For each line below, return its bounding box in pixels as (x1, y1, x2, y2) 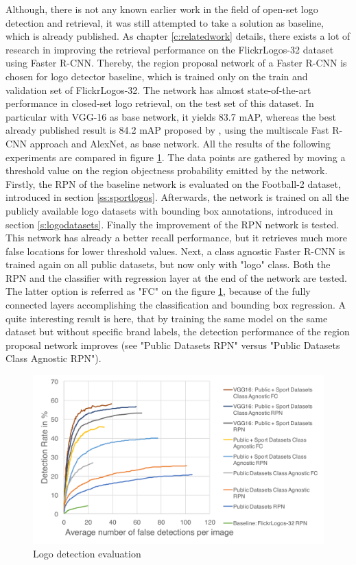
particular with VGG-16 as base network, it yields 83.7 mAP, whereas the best (5, 109, 336, 123)
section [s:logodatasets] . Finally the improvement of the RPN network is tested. (5, 217, 340, 231)
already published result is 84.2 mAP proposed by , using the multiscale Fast (5, 123, 329, 137)
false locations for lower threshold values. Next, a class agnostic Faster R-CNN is (5, 243, 346, 258)
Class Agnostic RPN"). (5, 351, 102, 365)
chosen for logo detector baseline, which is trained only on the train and (5, 69, 308, 83)
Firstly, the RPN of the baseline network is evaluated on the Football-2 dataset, (5, 176, 341, 191)
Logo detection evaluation (33, 546, 141, 560)
